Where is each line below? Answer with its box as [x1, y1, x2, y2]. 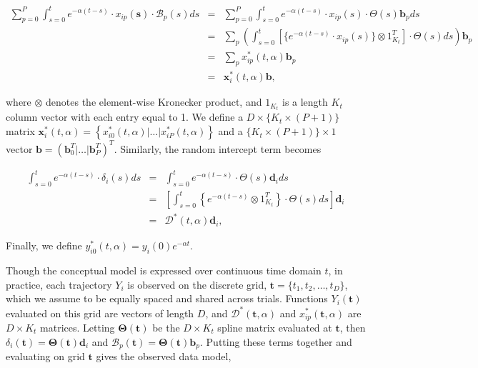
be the [152, 319, 180, 334]
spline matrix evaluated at [217, 319, 332, 334]
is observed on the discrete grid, [127, 277, 267, 292]
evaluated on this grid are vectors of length [6, 305, 194, 320]
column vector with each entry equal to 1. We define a [6, 109, 244, 124]
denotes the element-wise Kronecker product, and [46, 94, 262, 109]
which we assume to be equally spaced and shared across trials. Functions [6, 291, 328, 306]
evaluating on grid [6, 349, 85, 364]
